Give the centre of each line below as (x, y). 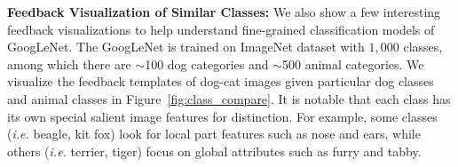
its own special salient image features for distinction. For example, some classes (222, 116)
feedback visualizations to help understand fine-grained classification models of (221, 29)
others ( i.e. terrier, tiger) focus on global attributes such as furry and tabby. (214, 151)
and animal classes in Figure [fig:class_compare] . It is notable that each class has (229, 98)
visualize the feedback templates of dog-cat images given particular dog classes (221, 81)
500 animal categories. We (353, 64)
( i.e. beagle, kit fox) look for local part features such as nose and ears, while (214, 134)
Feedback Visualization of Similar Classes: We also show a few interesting (224, 12)
